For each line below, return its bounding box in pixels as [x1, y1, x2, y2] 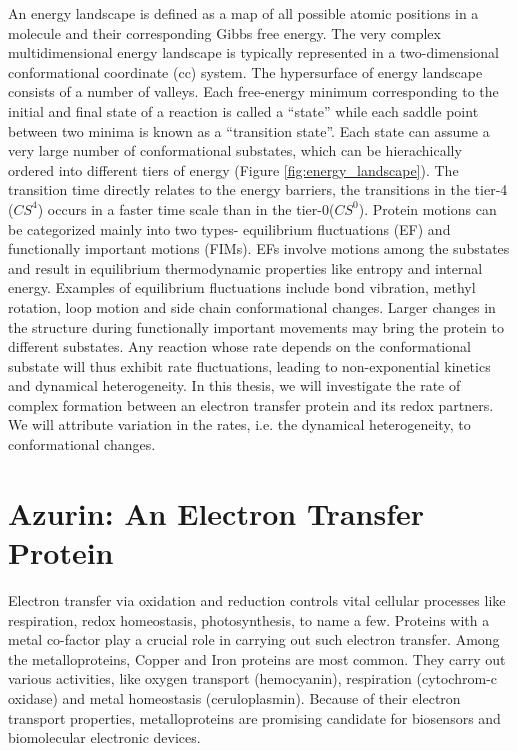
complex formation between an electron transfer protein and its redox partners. [8, 394, 494, 415]
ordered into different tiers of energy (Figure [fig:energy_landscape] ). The [8, 159, 459, 180]
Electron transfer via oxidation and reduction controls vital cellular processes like [8, 589, 506, 610]
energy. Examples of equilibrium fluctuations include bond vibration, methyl [8, 277, 476, 298]
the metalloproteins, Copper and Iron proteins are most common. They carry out [8, 648, 506, 669]
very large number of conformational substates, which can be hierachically [8, 140, 462, 161]
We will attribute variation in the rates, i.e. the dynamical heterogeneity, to [8, 414, 471, 435]
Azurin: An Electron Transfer [8, 492, 424, 533]
